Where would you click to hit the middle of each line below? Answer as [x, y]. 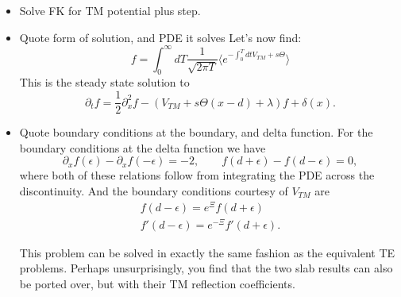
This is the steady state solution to [104, 82]
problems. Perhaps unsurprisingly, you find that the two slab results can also [206, 268]
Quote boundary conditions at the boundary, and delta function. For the [196, 132]
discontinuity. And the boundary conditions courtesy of [154, 190]
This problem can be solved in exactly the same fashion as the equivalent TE [207, 252]
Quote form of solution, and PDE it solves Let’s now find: [160, 37]
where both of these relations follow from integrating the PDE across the [197, 175]
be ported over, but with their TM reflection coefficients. [157, 283]
